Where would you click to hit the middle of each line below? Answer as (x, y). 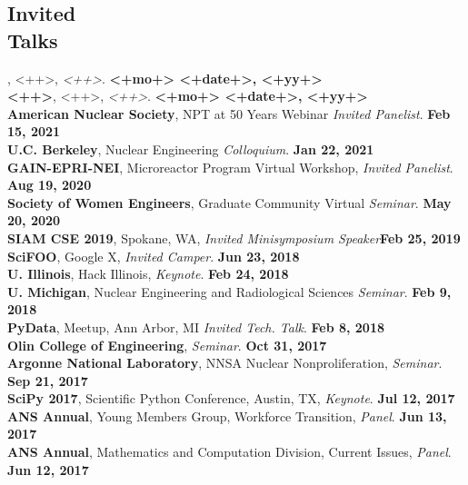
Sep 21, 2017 (48, 380)
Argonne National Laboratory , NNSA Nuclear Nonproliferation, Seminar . (225, 363)
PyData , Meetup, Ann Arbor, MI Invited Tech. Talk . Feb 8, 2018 (196, 327)
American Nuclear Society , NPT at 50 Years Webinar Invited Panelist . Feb (229, 113)
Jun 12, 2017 (48, 469)
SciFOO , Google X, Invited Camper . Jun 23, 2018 (154, 256)
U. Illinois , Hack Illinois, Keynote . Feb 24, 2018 (148, 274)
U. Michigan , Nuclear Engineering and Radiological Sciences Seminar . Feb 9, (229, 291)
